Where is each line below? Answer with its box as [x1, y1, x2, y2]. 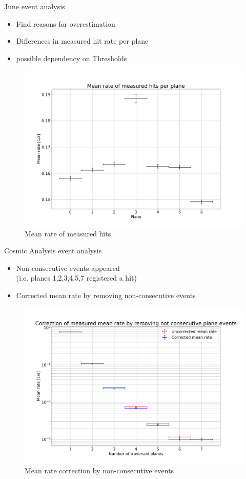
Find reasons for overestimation [16, 18, 115, 29]
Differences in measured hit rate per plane [16, 35, 149, 46]
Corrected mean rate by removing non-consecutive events [16, 290, 196, 301]
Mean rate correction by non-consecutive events [25, 465, 174, 475]
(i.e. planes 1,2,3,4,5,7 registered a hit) [16, 272, 137, 283]
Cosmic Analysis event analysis [4, 245, 102, 256]
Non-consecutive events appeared [16, 262, 120, 273]
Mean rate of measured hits [25, 228, 111, 238]
